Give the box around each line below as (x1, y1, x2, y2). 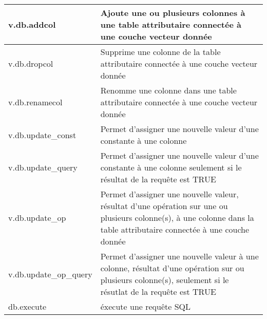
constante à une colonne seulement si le (100, 161, 242, 173)
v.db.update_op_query (8, 268, 92, 280)
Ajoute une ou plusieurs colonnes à (100, 7, 245, 18)
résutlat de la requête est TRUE (100, 286, 216, 297)
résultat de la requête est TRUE (100, 173, 216, 185)
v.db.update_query (8, 161, 78, 173)
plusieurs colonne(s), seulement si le (100, 274, 229, 286)
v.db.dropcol (8, 58, 53, 69)
